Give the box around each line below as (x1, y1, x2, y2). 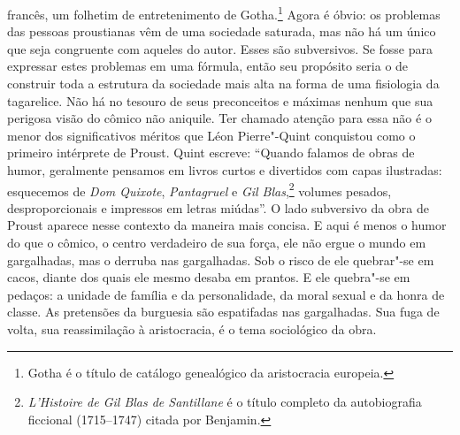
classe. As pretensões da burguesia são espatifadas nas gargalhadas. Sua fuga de (7, 302, 440, 321)
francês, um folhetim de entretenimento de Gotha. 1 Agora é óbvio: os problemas (7, 3, 441, 23)
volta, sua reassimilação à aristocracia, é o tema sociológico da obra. (7, 320, 377, 338)
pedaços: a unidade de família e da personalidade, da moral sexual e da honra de (7, 285, 445, 303)
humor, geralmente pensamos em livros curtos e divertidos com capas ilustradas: (7, 161, 442, 179)
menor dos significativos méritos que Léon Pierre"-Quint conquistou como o (7, 126, 416, 144)
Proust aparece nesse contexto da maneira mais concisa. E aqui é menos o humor (7, 216, 447, 234)
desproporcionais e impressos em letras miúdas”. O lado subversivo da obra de (7, 198, 429, 217)
